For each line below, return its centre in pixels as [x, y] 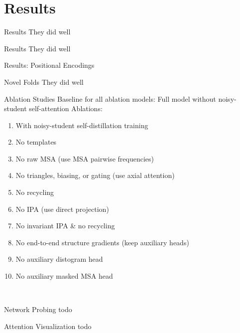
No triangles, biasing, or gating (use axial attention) [95, 175]
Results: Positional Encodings [49, 65]
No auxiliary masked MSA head [64, 276]
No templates [36, 142]
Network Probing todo [38, 309]
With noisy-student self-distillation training [82, 125]
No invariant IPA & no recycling [65, 226]
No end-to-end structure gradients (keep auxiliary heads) [102, 242]
